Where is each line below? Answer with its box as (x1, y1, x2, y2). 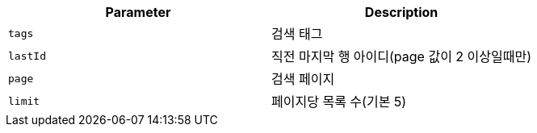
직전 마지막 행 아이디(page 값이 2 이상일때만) (271, 48, 532, 64)
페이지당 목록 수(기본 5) (271, 94, 407, 110)
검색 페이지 (271, 71, 335, 87)
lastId (8, 49, 46, 62)
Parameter (105, 4, 171, 20)
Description (364, 4, 438, 20)
